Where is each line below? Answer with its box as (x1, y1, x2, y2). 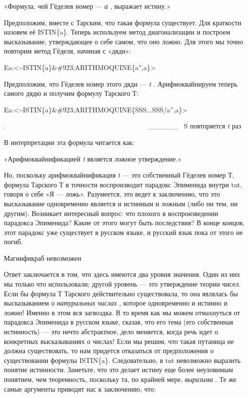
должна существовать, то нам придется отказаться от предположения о (4, 345, 214, 356)
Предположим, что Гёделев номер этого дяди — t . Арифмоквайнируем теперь (4, 78, 238, 89)
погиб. (4, 236, 23, 247)
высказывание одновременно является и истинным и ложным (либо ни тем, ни (4, 198, 238, 208)
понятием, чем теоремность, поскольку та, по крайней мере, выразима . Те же (4, 374, 236, 384)
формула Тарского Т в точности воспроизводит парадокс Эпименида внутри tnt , (4, 179, 242, 189)
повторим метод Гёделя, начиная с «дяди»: (4, 46, 131, 56)
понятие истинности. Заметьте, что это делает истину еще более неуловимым (4, 364, 233, 375)
